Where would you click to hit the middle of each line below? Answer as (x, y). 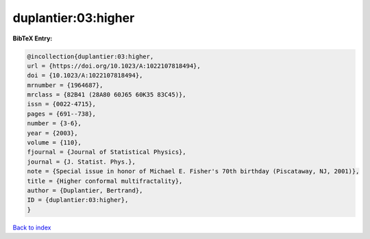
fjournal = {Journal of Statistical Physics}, (107, 152)
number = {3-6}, (54, 124)
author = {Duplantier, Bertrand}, (85, 191)
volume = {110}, (54, 143)
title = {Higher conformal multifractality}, (105, 181)
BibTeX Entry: (33, 38)
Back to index (32, 227)
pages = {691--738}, (61, 114)
